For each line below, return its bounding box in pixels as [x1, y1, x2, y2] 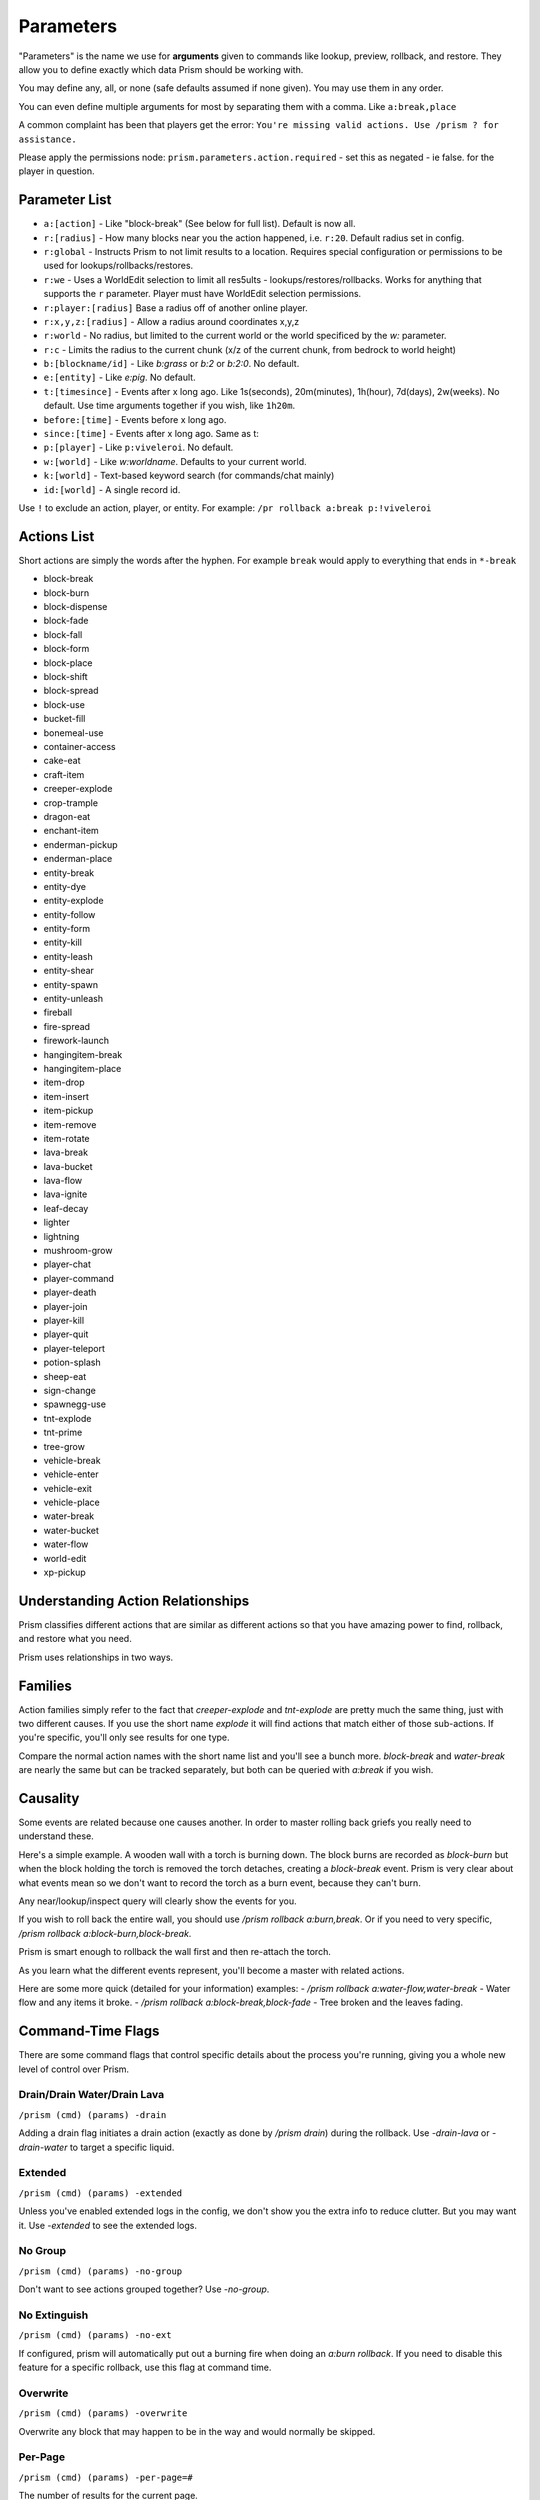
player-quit [43, 1328, 89, 1340]
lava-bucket [43, 1160, 94, 1172]
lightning [43, 1230, 80, 1242]
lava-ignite [43, 1188, 88, 1200]
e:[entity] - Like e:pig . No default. [43, 371, 196, 384]
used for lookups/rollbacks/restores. [43, 260, 194, 272]
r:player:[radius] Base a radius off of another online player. [43, 301, 309, 314]
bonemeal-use [43, 726, 104, 739]
